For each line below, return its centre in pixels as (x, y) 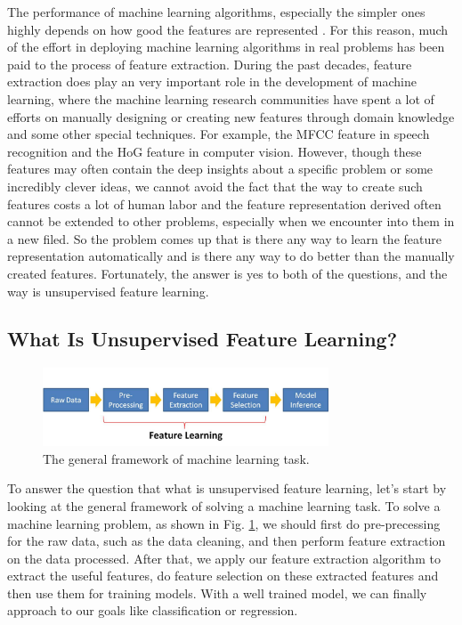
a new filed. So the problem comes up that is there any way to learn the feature (224, 238)
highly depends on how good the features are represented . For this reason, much (228, 29)
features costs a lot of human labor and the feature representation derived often (224, 203)
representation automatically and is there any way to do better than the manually (231, 256)
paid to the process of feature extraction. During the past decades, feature (210, 64)
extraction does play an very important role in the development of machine (212, 81)
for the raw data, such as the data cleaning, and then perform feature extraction (227, 541)
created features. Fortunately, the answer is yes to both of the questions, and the (227, 273)
